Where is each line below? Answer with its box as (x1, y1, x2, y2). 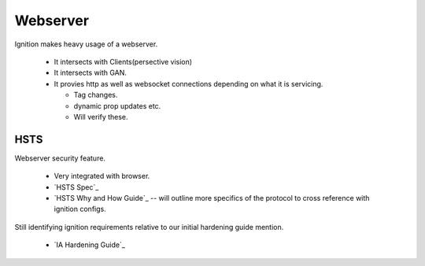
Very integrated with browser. (54, 172, 150, 181)
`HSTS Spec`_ (54, 182, 99, 192)
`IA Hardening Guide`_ (54, 240, 126, 249)
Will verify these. (73, 112, 129, 121)
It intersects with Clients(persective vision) (54, 57, 193, 66)
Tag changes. (73, 91, 118, 100)
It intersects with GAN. (54, 68, 128, 78)
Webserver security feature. (14, 153, 106, 163)
